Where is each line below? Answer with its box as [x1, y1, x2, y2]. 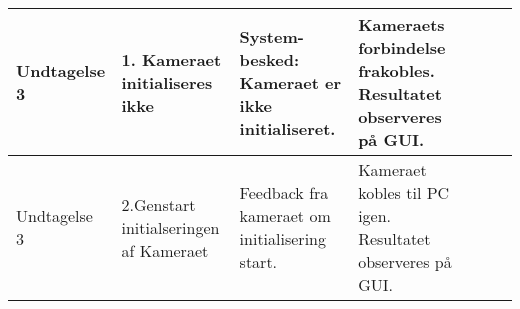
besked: [239, 47, 299, 71]
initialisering [239, 227, 326, 250]
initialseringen [121, 215, 220, 239]
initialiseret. [239, 116, 336, 140]
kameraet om [239, 204, 331, 227]
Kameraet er [239, 70, 341, 94]
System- [239, 24, 304, 48]
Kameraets [358, 13, 445, 36]
